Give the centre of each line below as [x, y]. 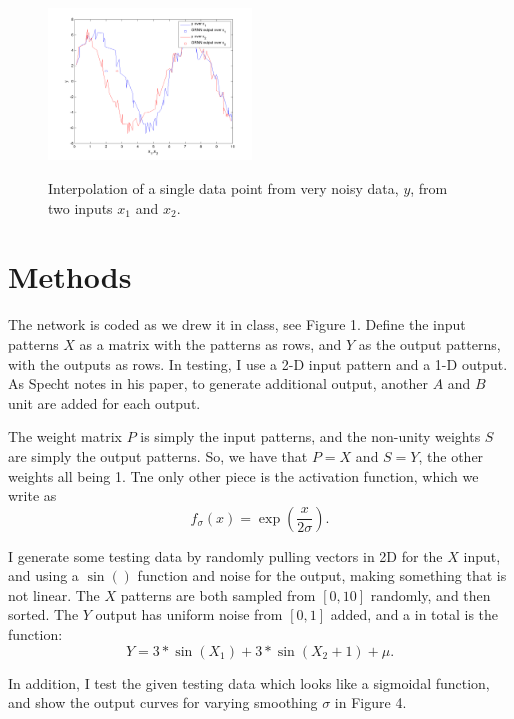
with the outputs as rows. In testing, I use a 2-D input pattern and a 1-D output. [258, 363]
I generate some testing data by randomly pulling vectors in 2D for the [225, 555]
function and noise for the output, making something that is [322, 575]
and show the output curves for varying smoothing [163, 702]
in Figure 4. [370, 702]
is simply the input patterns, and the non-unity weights [310, 436]
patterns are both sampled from [218, 594]
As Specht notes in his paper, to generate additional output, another [218, 383]
